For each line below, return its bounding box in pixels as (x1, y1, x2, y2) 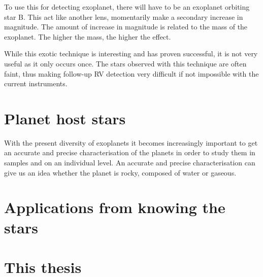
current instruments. (4, 78, 68, 89)
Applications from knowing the (4, 197, 225, 218)
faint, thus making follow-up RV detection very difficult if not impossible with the (4, 68, 259, 79)
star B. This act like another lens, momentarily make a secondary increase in (4, 11, 243, 22)
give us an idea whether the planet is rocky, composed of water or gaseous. (4, 167, 237, 178)
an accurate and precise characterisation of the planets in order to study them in (4, 147, 255, 158)
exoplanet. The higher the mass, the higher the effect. (4, 31, 171, 42)
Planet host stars (4, 108, 126, 128)
